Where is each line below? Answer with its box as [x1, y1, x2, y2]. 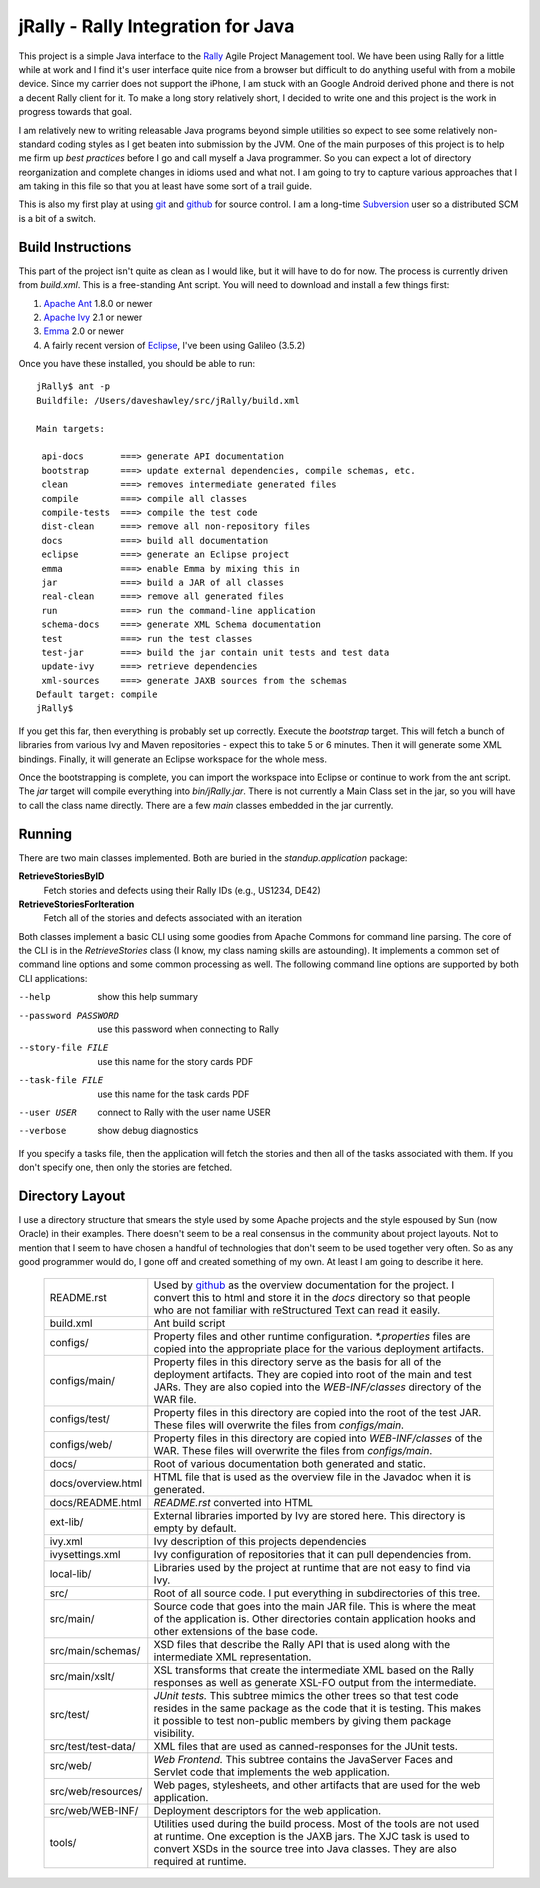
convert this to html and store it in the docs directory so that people [153, 1290, 471, 1304]
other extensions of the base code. [153, 1624, 319, 1638]
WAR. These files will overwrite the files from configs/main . [153, 1443, 433, 1457]
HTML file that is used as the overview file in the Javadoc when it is [153, 1470, 472, 1484]
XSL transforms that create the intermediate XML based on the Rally [153, 1663, 475, 1677]
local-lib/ [49, 1566, 92, 1580]
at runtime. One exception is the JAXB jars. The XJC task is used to [153, 1829, 470, 1843]
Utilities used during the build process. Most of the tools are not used [153, 1816, 480, 1830]
